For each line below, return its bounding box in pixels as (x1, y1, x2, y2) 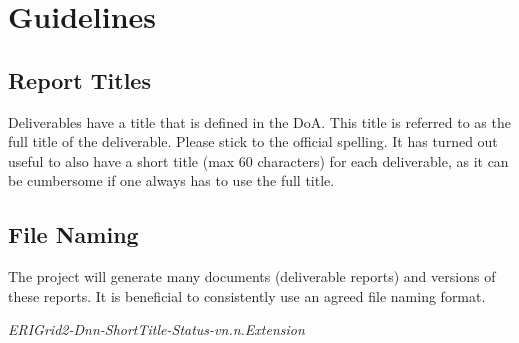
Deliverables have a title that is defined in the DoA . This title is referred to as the (8, 111, 511, 132)
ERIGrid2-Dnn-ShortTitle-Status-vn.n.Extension (8, 319, 305, 340)
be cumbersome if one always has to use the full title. (8, 170, 335, 191)
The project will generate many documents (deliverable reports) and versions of (8, 266, 496, 287)
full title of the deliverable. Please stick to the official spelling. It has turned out (8, 131, 498, 152)
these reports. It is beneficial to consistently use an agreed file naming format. (8, 285, 486, 306)
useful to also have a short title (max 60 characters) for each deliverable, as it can (8, 150, 509, 171)
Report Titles (8, 64, 151, 95)
